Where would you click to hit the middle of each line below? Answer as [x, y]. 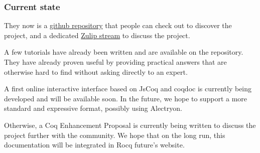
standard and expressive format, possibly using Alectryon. [93, 108]
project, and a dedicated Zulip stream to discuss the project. [97, 35]
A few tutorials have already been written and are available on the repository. [124, 52]
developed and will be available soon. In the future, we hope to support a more [126, 98]
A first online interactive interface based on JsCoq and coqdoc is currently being [128, 89]
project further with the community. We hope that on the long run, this [115, 135]
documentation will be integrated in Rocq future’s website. [94, 145]
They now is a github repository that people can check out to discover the [118, 25]
